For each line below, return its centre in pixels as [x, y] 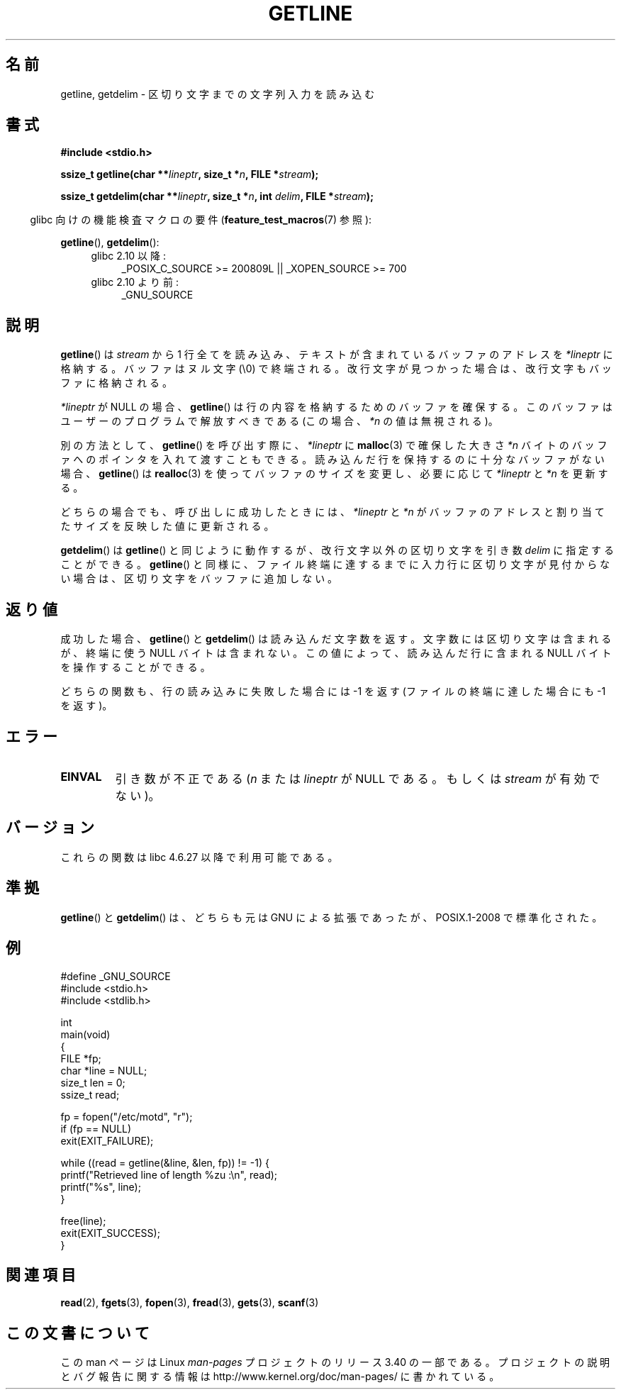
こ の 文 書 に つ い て [78, 1333]
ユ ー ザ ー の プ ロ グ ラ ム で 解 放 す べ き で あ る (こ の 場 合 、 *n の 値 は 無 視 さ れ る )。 [279, 421]
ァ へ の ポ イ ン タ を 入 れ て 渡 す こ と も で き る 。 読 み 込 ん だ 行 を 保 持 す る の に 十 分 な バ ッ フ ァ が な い [332, 460]
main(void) [85, 1034]
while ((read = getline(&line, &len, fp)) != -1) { [165, 1162]
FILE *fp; [81, 1058]
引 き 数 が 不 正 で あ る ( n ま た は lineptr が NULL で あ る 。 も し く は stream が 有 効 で [358, 778]
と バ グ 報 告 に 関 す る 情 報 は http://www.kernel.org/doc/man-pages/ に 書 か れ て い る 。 [280, 1377]
